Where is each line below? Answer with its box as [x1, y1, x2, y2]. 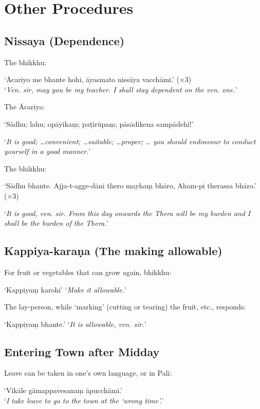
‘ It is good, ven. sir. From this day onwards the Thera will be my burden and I [4, 207, 251, 218]
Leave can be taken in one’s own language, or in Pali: [4, 367, 172, 378]
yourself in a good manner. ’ [4, 146, 91, 157]
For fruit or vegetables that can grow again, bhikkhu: [4, 266, 172, 277]
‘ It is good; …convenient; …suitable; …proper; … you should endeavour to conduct [4, 135, 256, 146]
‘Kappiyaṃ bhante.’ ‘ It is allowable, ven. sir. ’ [4, 318, 146, 329]
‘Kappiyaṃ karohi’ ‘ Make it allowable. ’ [4, 284, 126, 295]
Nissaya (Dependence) [4, 32, 125, 48]
